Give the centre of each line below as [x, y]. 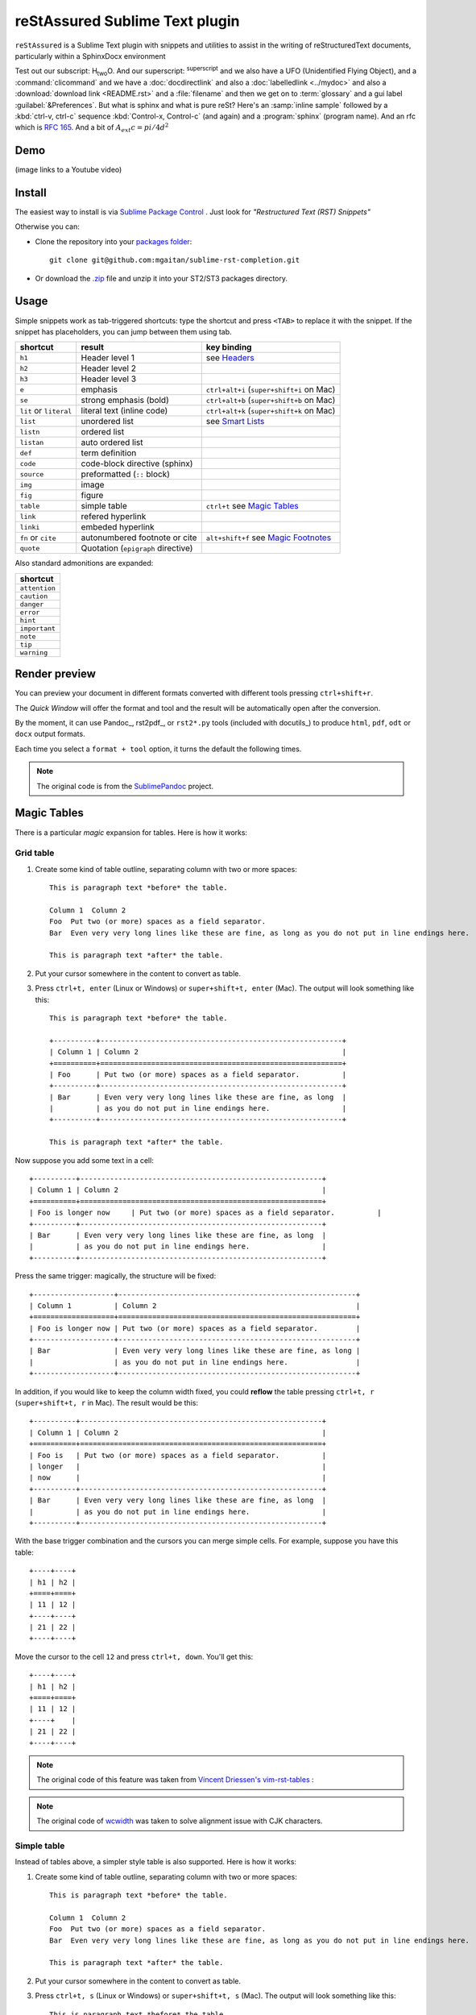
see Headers [230, 358]
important [38, 628]
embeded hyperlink [118, 527]
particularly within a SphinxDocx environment [90, 56]
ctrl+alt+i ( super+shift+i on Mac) [271, 389]
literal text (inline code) [124, 411]
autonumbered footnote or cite [139, 538]
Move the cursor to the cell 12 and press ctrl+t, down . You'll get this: [134, 1656]
